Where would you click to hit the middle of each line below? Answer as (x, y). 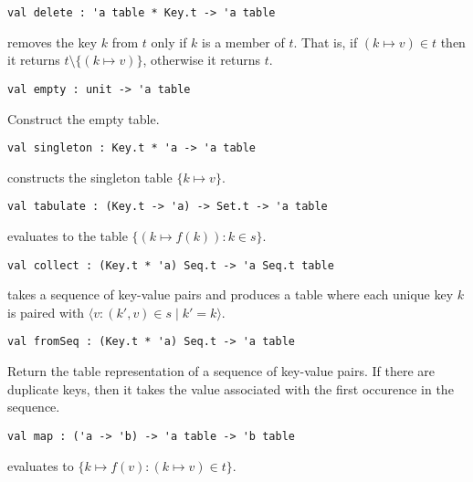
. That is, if (326, 42)
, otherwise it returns (202, 60)
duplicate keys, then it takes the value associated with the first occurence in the (231, 388)
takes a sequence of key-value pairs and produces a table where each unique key (231, 294)
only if (169, 42)
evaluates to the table (68, 236)
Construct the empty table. (84, 118)
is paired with (46, 312)
